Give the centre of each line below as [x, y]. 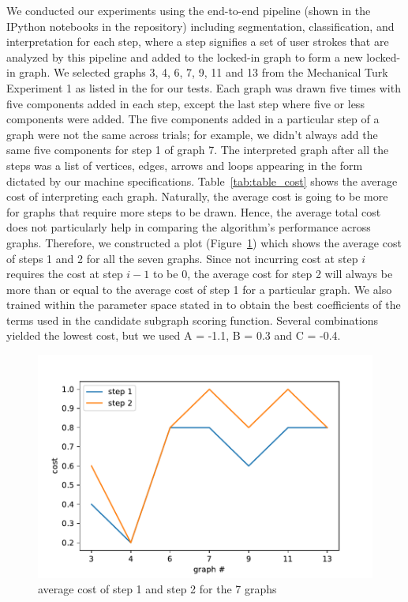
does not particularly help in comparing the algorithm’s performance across [189, 227]
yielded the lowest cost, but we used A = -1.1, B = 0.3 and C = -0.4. [174, 335]
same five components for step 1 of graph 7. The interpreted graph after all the [198, 150]
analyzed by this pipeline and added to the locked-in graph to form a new [185, 56]
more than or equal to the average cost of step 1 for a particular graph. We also [199, 289]
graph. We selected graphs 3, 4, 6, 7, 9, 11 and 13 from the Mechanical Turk [204, 72]
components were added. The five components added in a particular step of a [193, 119]
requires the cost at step [65, 274]
